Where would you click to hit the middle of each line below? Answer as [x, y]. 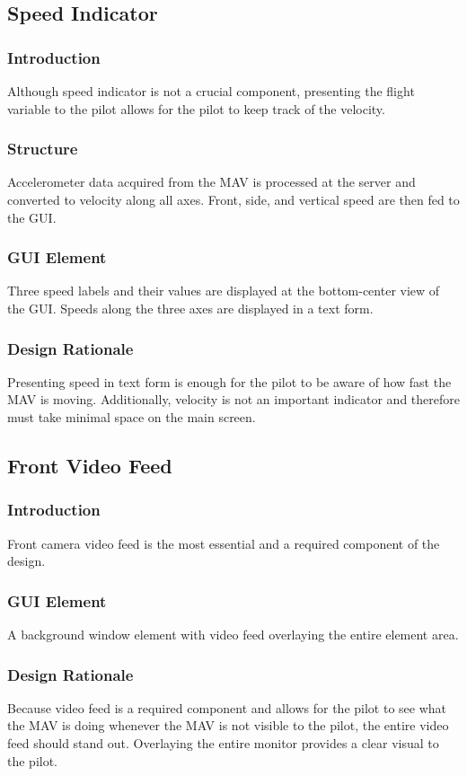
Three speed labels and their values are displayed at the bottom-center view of [224, 291]
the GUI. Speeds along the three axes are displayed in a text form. [190, 308]
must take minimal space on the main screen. [132, 417]
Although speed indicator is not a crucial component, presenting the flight [211, 91]
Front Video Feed [90, 465]
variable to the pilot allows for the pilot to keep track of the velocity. [196, 108]
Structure [43, 149]
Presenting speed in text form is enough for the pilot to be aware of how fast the [229, 381]
